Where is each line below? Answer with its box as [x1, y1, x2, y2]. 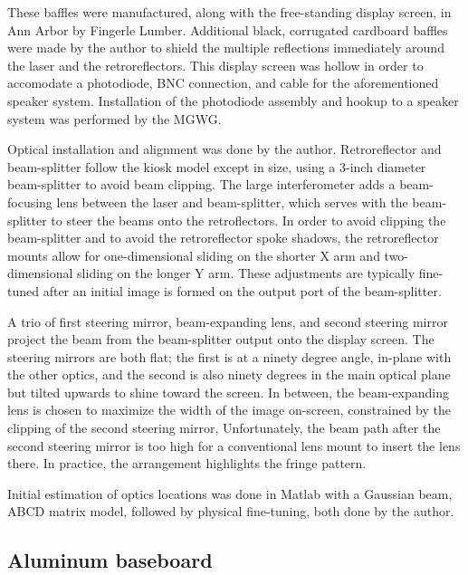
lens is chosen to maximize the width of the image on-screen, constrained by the [7, 400, 452, 419]
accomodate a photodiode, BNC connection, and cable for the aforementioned [7, 73, 439, 92]
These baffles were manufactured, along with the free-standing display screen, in [7, 3, 452, 21]
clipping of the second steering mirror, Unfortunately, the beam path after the [7, 418, 441, 437]
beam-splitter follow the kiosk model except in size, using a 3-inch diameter [7, 157, 426, 176]
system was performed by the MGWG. [7, 109, 222, 128]
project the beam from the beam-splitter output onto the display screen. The [7, 330, 435, 349]
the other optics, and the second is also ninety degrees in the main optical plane [7, 365, 451, 384]
